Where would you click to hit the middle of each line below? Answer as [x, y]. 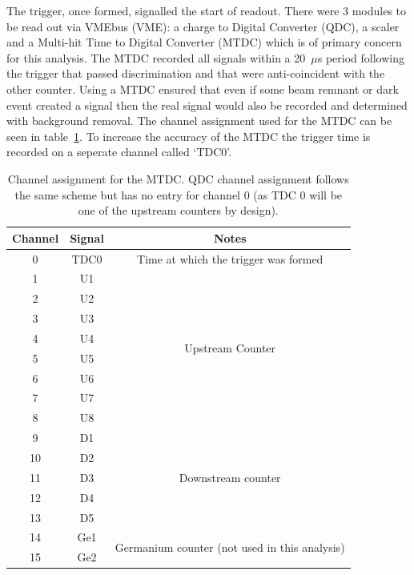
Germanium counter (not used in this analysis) [230, 547]
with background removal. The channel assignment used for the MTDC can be [199, 121]
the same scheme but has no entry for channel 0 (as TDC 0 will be [179, 194]
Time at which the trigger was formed [230, 258]
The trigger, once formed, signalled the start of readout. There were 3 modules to [207, 10]
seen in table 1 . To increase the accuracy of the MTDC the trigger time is [189, 136]
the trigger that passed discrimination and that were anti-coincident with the [196, 73]
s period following [361, 57]
